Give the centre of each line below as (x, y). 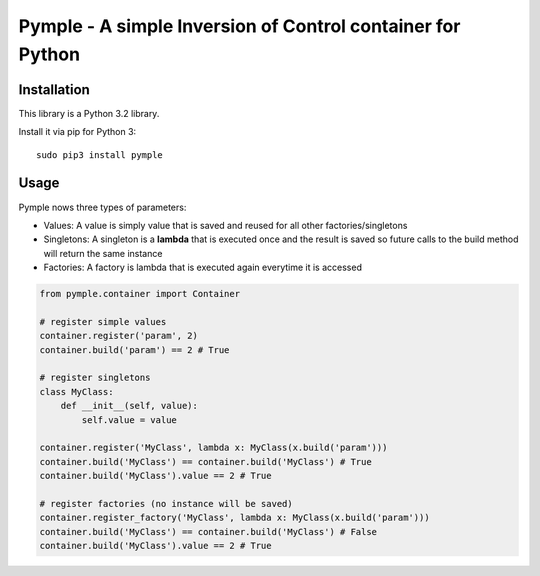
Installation (54, 89)
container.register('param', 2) (119, 336)
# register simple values (103, 321)
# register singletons (95, 378)
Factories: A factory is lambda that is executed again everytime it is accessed (202, 267)
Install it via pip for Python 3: (77, 132)
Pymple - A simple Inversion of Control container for (239, 26)
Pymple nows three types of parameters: (102, 207)
